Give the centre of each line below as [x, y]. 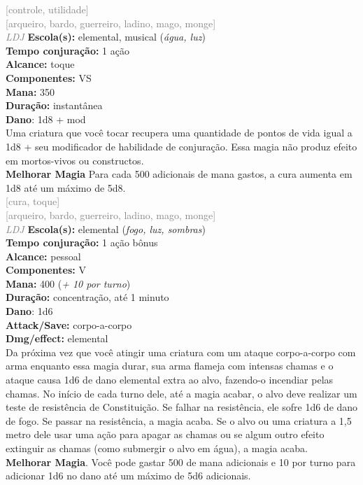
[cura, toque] [33, 201]
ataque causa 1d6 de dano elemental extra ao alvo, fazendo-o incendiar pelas [170, 380]
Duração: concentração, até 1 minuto [87, 297]
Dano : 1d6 [29, 311]
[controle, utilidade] [47, 9]
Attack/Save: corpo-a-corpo [69, 324]
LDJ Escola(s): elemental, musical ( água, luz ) [106, 37]
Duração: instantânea [54, 105]
